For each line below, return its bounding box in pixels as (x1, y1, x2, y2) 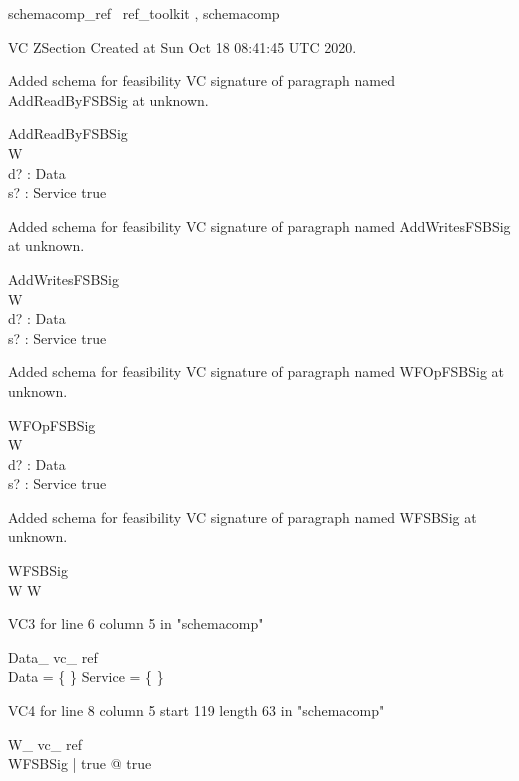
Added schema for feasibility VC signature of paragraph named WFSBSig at (8, 506, 477, 527)
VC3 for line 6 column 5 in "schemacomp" (8, 613, 264, 634)
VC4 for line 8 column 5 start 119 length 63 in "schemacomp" (8, 700, 385, 721)
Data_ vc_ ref (8, 646, 98, 667)
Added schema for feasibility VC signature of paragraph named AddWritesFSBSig (8, 215, 511, 236)
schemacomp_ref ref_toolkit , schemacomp (8, 3, 280, 23)
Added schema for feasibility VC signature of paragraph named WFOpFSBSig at (8, 361, 505, 382)
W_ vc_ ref (8, 733, 82, 754)
